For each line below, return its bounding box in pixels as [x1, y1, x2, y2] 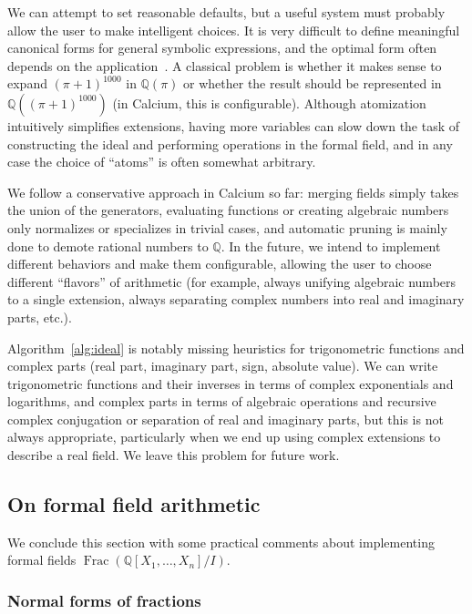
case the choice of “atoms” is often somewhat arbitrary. [7, 152, 316, 171]
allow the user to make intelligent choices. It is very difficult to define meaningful [7, 20, 460, 39]
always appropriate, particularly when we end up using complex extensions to [7, 427, 441, 446]
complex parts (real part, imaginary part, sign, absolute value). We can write [7, 356, 438, 375]
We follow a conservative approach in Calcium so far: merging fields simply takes [7, 182, 459, 201]
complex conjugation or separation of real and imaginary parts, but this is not [7, 409, 444, 428]
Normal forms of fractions [7, 588, 201, 611]
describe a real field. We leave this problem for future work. [7, 445, 340, 465]
